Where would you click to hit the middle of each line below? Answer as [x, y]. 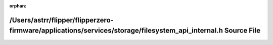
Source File [242, 31]
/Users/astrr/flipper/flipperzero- [61, 20]
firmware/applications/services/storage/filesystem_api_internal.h [116, 31]
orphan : [18, 6]
